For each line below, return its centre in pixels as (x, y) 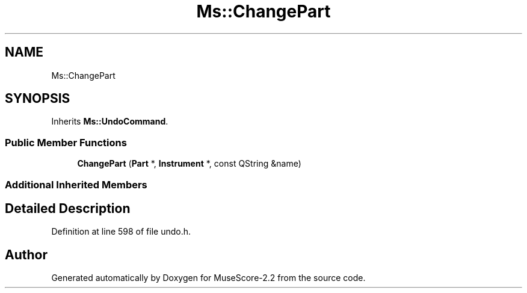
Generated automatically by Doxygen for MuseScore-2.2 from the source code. (208, 278)
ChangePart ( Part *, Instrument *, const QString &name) (189, 164)
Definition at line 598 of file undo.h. (121, 232)
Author (26, 254)
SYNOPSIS (38, 99)
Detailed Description (68, 208)
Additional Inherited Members (76, 184)
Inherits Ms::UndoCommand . (110, 122)
